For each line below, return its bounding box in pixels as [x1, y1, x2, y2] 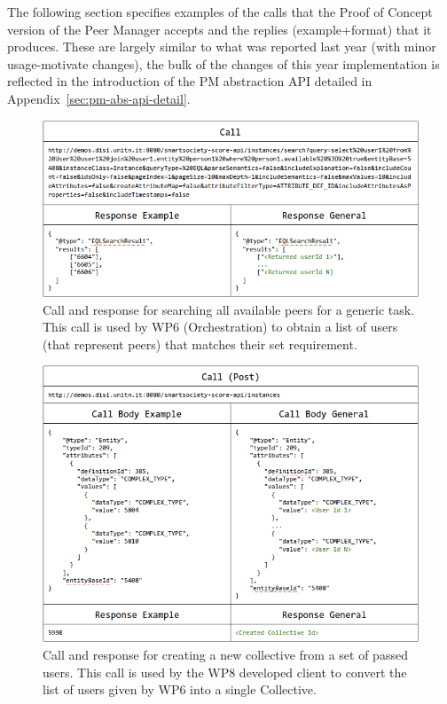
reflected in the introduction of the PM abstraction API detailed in [7, 72, 372, 90]
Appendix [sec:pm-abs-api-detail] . [7, 89, 191, 107]
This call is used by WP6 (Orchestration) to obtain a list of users [43, 317, 398, 336]
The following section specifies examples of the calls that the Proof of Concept [7, 3, 433, 20]
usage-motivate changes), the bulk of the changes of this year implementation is [7, 54, 440, 73]
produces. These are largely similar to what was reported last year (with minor [7, 37, 436, 56]
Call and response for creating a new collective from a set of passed [43, 645, 408, 663]
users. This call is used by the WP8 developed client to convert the [43, 662, 407, 681]
